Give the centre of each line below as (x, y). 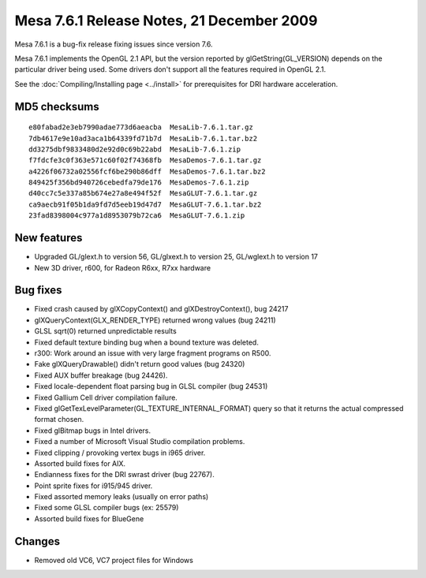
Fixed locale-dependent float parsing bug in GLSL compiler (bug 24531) (151, 386)
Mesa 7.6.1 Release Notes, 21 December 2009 (166, 21)
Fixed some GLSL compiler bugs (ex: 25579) (106, 508)
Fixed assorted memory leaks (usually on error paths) (121, 497)
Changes (37, 541)
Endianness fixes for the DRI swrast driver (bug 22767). (124, 475)
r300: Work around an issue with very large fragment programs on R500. (153, 353)
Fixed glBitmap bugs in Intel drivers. (93, 431)
